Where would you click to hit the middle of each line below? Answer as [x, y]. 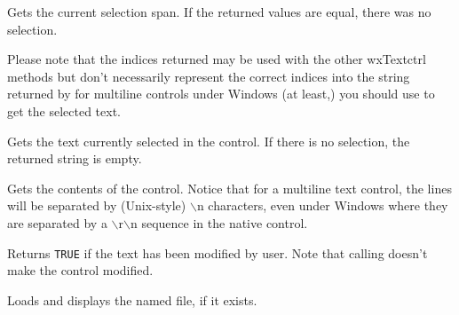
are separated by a [57, 222]
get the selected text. [64, 110]
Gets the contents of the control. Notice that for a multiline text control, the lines [229, 188]
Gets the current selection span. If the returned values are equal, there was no [219, 12]
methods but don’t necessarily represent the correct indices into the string [209, 76]
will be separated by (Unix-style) [97, 205]
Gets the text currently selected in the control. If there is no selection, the [209, 141]
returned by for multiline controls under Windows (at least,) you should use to [221, 94]
